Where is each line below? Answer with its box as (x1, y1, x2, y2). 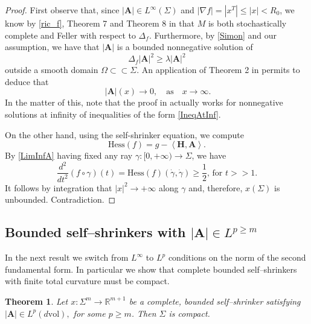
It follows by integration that (5, 181, 112, 194)
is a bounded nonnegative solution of (117, 40, 253, 53)
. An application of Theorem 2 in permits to (136, 63, 300, 76)
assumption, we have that (5, 40, 100, 53)
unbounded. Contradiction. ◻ (5, 193, 116, 206)
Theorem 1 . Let (5, 294, 68, 307)
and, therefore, (188, 181, 243, 194)
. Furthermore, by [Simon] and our (149, 28, 277, 41)
